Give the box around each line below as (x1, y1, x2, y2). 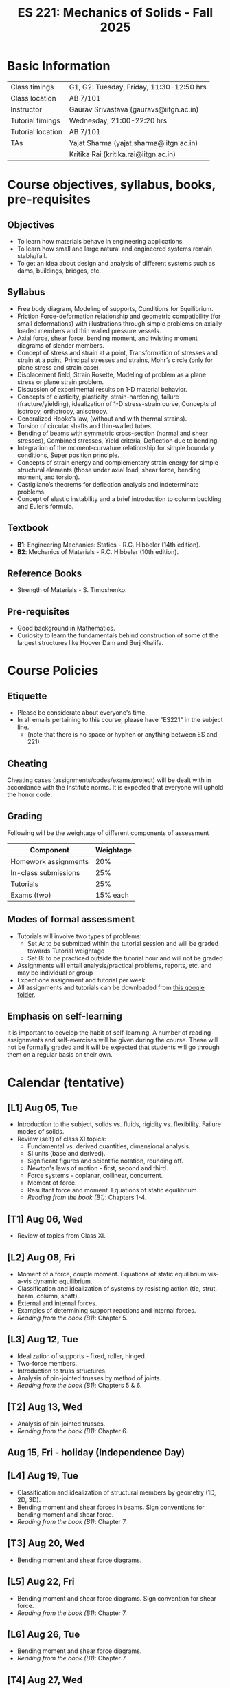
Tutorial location (10, 127, 63, 136)
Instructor (10, 105, 43, 114)
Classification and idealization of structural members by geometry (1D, (16, 1488, 216, 1497)
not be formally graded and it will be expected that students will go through (7, 1043, 220, 1051)
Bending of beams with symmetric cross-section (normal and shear (16, 429, 209, 437)
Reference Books (7, 567, 82, 579)
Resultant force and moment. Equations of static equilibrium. (27, 1186, 199, 1194)
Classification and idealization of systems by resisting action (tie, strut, (16, 1285, 218, 1293)
